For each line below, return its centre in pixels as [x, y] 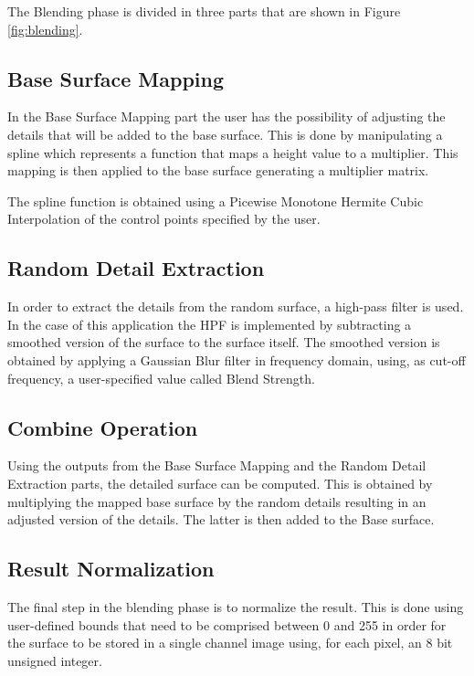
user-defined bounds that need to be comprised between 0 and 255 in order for [227, 624]
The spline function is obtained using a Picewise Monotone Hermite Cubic [216, 201]
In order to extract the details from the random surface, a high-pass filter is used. [236, 306]
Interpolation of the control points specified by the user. [164, 219]
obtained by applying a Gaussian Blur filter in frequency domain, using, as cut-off [237, 359]
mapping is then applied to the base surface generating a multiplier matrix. [218, 170]
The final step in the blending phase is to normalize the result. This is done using [236, 606]
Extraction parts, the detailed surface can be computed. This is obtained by [220, 483]
